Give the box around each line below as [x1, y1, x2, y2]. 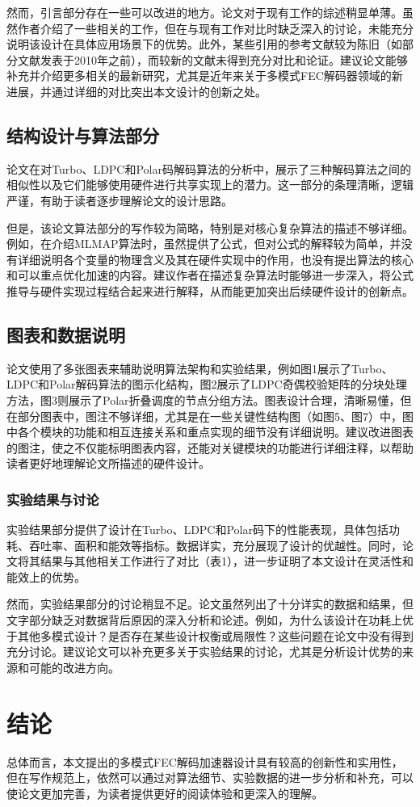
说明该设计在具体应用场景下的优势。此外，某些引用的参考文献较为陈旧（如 [6, 36, 402, 53]
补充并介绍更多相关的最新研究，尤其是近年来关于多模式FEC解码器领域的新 [6, 67, 403, 84]
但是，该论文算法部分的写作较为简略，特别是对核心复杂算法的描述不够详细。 [6, 219, 414, 236]
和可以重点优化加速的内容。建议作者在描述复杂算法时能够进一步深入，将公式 [6, 267, 414, 284]
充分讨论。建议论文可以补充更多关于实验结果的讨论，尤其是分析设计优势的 [6, 643, 402, 660]
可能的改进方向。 [28, 658, 120, 675]
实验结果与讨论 [6, 489, 99, 509]
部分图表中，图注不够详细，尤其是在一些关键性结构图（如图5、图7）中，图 [17, 407, 414, 424]
